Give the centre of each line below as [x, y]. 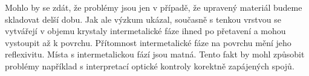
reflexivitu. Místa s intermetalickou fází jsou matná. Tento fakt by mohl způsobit [155, 54]
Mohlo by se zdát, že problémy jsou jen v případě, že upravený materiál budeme [154, 7]
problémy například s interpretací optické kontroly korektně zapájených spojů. [150, 66]
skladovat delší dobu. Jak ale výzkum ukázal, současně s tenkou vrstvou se [143, 19]
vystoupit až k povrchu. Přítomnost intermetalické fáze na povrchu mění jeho [148, 42]
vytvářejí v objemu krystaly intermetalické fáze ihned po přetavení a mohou [145, 31]
